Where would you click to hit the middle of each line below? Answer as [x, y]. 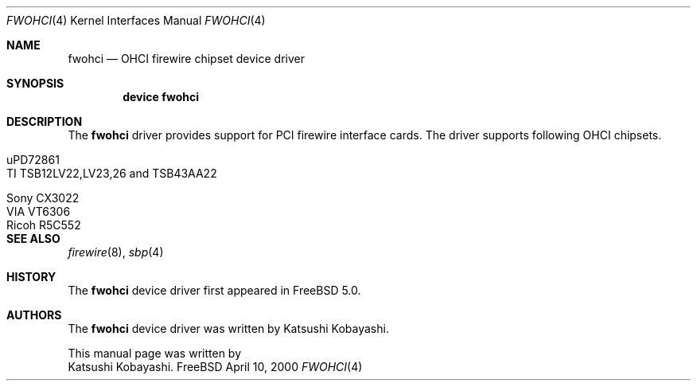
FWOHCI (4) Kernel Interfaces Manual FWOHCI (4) [136, 20]
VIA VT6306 [39, 211]
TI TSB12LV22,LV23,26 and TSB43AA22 [112, 173]
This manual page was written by [155, 353]
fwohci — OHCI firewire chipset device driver [186, 59]
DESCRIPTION [45, 121]
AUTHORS [34, 315]
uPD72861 [33, 160]
